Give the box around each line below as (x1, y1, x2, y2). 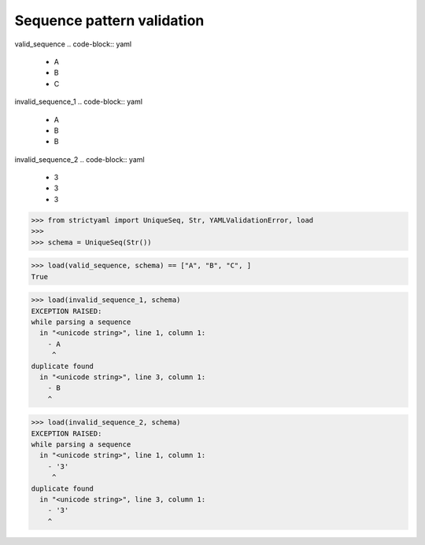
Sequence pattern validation (14, 12, 205, 29)
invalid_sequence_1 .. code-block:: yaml (14, 97, 143, 106)
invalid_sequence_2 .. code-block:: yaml (14, 154, 145, 164)
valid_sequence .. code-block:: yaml (14, 39, 132, 49)
